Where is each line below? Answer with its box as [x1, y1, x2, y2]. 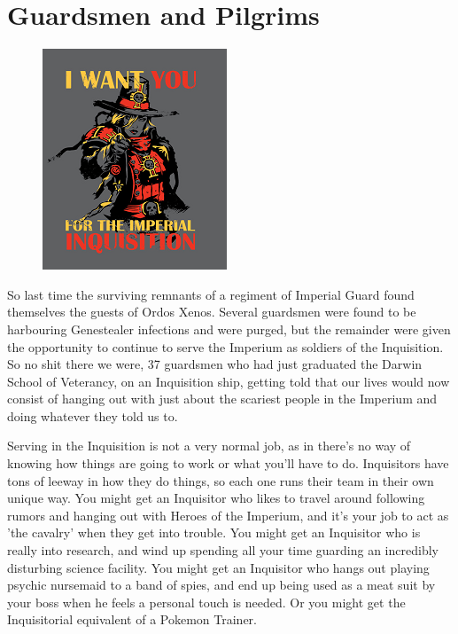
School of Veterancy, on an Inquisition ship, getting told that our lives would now [7, 372, 450, 390]
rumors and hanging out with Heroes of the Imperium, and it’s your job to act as [7, 505, 449, 524]
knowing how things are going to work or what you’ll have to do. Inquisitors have [7, 454, 449, 473]
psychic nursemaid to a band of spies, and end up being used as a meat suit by [7, 575, 436, 594]
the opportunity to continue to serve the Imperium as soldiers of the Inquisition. [7, 337, 444, 356]
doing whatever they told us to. [7, 406, 178, 425]
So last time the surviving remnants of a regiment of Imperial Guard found [7, 285, 415, 303]
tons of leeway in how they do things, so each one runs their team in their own [7, 471, 434, 489]
